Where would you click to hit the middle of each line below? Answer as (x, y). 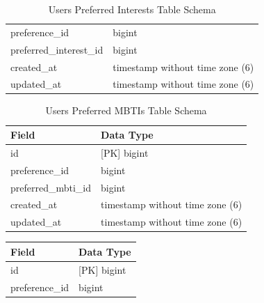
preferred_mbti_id (51, 187)
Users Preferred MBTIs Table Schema (126, 110)
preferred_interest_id (57, 49)
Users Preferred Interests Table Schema (132, 9)
